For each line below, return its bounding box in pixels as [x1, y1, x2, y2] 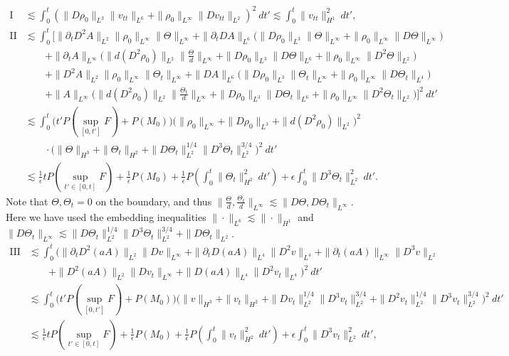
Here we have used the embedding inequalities [6, 209, 206, 224]
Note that [6, 193, 48, 208]
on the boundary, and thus [95, 193, 212, 208]
